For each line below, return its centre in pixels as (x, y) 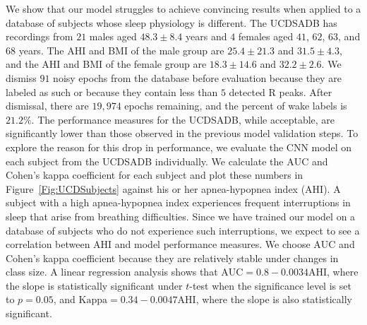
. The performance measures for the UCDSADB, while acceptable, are (183, 119)
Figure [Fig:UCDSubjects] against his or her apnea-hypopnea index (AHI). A (173, 188)
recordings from (40, 36)
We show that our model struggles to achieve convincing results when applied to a (183, 8)
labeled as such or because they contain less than (112, 91)
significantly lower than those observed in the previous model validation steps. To (182, 133)
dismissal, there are (47, 106)
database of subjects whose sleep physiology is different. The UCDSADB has (172, 22)
